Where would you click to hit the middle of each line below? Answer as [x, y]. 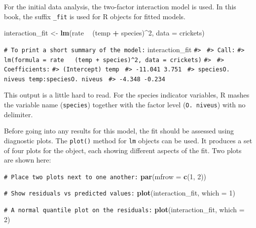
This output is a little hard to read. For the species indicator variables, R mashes [127, 95]
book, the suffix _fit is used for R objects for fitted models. [95, 16]
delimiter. [18, 114]
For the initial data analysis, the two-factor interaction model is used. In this [120, 6]
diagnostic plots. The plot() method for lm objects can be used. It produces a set [128, 140]
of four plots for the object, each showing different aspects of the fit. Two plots [123, 150]
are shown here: [28, 160]
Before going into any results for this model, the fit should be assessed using [119, 131]
